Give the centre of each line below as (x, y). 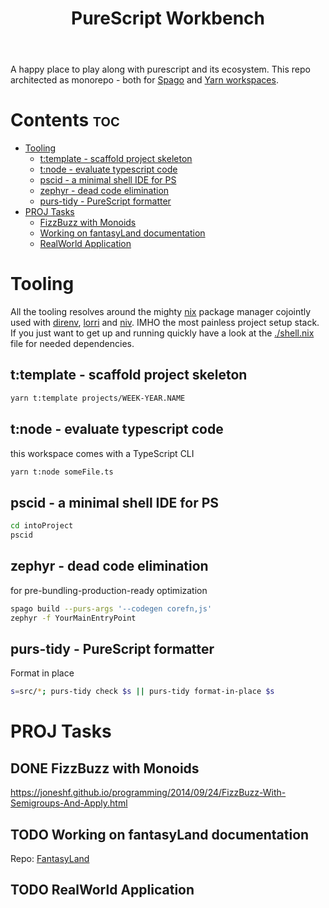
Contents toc (65, 120)
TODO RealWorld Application (102, 890)
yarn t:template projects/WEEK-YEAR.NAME (98, 398)
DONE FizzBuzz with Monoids (105, 768)
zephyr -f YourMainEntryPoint (73, 618)
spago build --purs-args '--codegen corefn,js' (111, 608)
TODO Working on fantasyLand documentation (160, 834)
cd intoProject (42, 526)
